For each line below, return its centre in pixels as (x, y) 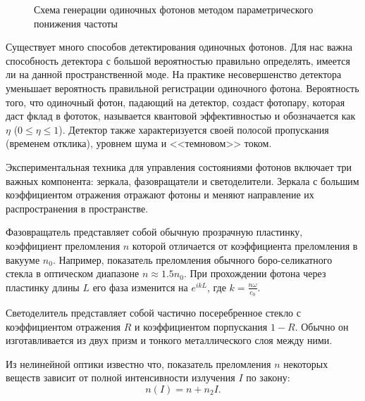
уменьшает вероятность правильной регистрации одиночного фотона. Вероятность (182, 88)
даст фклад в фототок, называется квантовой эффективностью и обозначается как (181, 116)
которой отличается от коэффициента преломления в (245, 245)
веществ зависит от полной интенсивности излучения (120, 377)
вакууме (23, 259)
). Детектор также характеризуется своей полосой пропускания (194, 129)
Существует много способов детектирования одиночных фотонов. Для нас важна (179, 47)
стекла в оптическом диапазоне (73, 273)
